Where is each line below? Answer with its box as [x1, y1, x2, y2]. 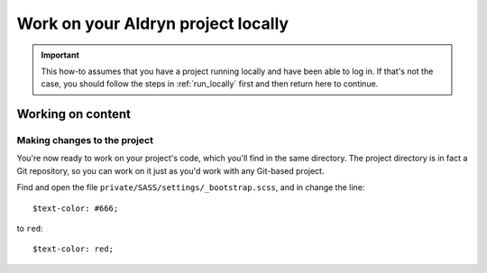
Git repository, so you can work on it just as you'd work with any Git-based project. [16, 165, 325, 176]
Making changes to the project [16, 134, 153, 147]
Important [41, 50, 80, 60]
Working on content [16, 106, 131, 122]
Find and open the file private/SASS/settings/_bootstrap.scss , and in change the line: [16, 182, 365, 193]
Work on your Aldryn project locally [16, 14, 289, 33]
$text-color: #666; [32, 203, 119, 214]
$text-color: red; [32, 244, 115, 254]
